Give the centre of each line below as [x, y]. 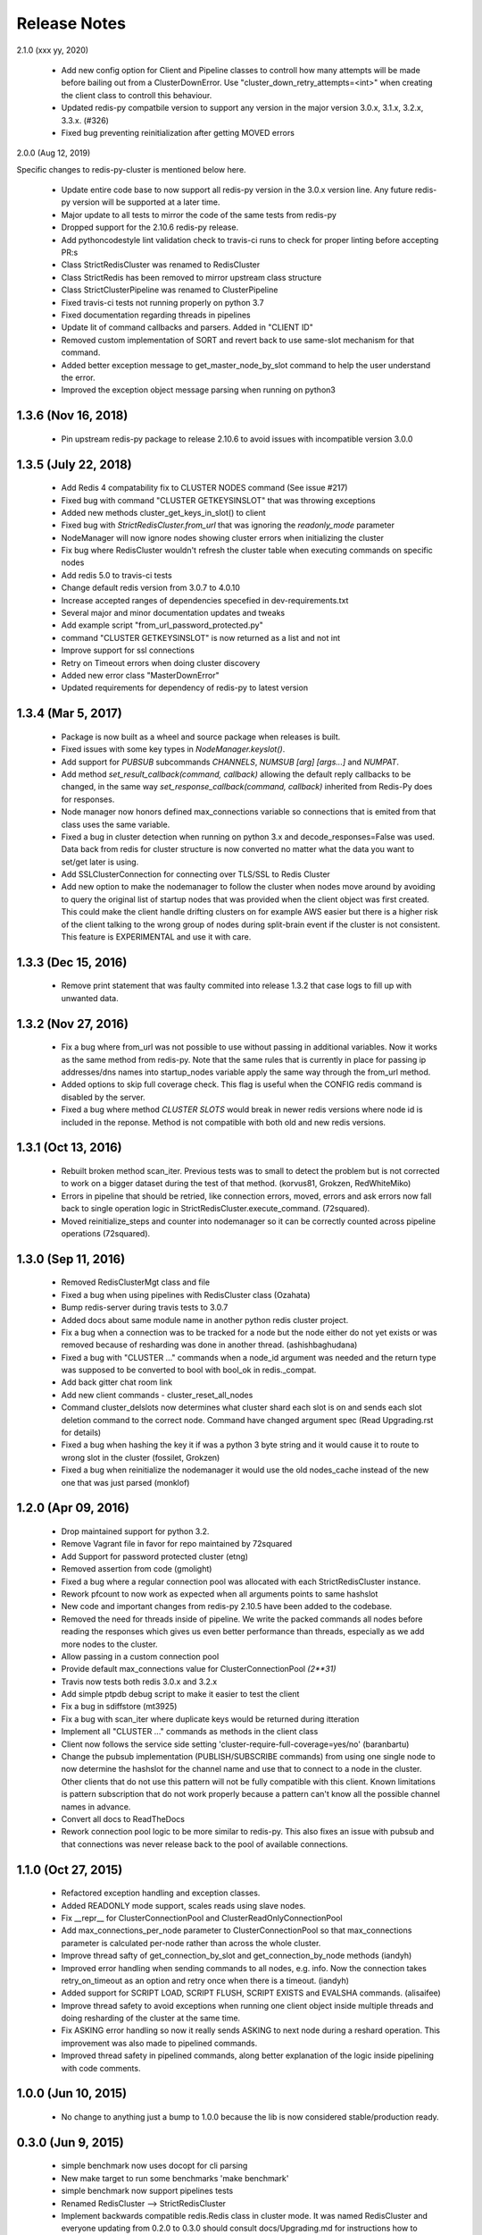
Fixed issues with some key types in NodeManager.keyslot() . [173, 749]
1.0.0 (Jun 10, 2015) [72, 2093]
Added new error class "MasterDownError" [140, 675]
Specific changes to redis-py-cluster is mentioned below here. [131, 169]
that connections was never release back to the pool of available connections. [204, 1844]
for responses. [88, 799]
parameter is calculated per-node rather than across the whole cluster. [191, 1943]
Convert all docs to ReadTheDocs [123, 1818]
